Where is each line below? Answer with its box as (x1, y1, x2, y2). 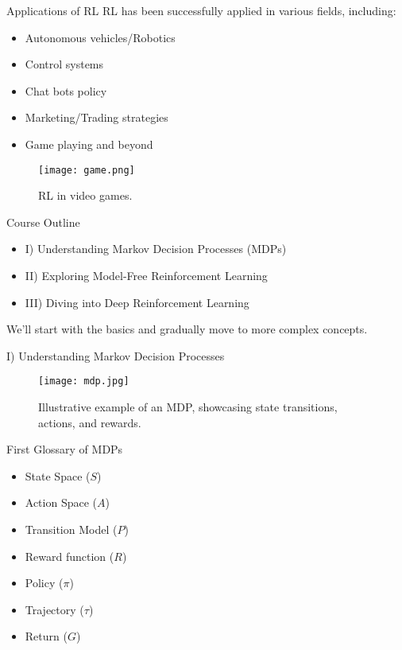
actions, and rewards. (38, 414, 141, 430)
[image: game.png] (38, 164, 135, 176)
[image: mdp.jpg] (38, 376, 129, 387)
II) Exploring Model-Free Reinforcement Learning (25, 267, 268, 283)
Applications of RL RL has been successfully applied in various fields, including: (6, 2, 396, 18)
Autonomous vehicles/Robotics (25, 29, 176, 45)
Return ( (25, 628, 68, 644)
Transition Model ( (25, 521, 118, 537)
